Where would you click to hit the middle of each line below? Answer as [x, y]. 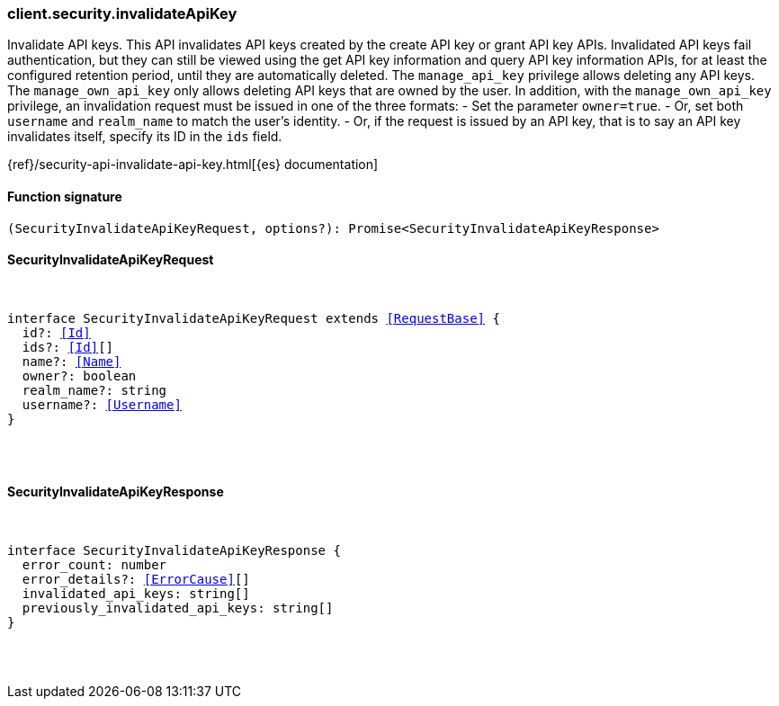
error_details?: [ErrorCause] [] [136, 580]
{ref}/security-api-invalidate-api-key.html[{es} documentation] [193, 165]
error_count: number [94, 565]
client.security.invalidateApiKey [122, 13]
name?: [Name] [72, 361]
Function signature [65, 196]
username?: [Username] [102, 404]
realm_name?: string [94, 390]
